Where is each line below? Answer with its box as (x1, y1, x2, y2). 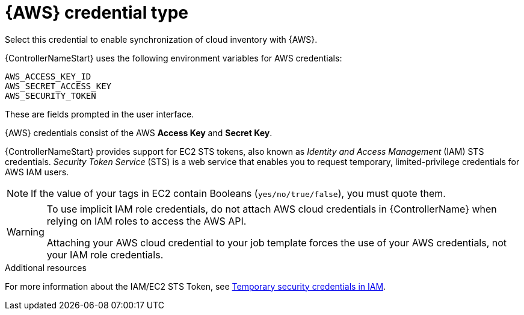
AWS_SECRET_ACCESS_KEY (5, 81, 112, 91)
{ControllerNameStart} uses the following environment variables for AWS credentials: (5, 52, 342, 63)
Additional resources (5, 262, 87, 273)
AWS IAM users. (5, 166, 69, 177)
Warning (7, 225, 45, 238)
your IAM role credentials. (46, 248, 164, 261)
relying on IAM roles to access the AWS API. (46, 214, 247, 227)
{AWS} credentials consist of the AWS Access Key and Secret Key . (5, 127, 273, 138)
